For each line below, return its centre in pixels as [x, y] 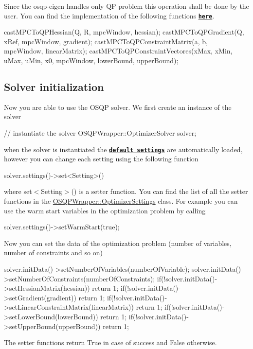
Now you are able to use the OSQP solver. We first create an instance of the [118, 107]
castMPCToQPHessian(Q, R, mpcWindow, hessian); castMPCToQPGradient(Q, [124, 32]
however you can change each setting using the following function [101, 159]
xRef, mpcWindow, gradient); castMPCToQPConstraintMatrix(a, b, [106, 41]
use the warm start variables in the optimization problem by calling [105, 210]
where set [18, 191]
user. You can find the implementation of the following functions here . [109, 15]
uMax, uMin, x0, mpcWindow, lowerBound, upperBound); [91, 61]
